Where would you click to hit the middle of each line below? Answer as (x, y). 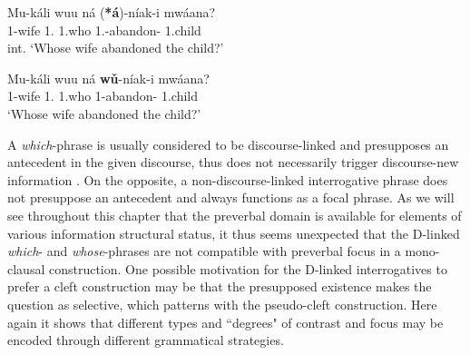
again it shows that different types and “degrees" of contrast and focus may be (225, 322)
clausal (26, 268)
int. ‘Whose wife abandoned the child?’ (116, 48)
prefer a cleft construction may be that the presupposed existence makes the (220, 286)
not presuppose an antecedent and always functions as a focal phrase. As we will (231, 197)
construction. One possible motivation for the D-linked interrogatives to (248, 268)
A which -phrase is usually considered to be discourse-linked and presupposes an (228, 144)
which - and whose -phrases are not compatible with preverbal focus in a (204, 251)
